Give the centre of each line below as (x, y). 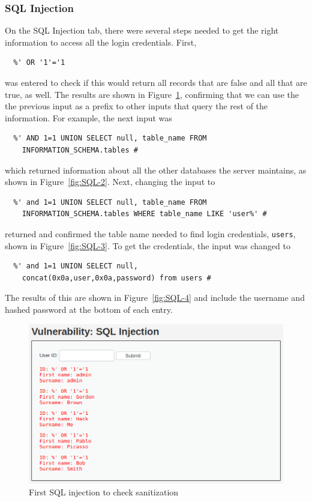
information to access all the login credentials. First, (101, 42)
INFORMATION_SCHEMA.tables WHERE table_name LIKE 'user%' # (144, 214)
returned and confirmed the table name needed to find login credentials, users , (150, 233)
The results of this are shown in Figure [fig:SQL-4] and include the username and (155, 298)
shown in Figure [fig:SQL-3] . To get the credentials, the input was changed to (148, 245)
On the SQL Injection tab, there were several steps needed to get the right (142, 30)
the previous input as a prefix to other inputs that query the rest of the (136, 106)
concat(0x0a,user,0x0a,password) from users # (116, 278)
